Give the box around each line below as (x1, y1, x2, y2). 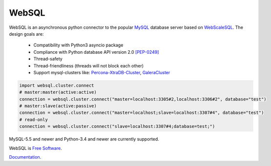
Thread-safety (33, 56, 63, 62)
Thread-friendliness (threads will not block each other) (33, 62, 144, 68)
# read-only (19, 117, 48, 122)
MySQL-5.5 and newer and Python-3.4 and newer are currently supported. (9, 136, 160, 142)
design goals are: (9, 31, 44, 37)
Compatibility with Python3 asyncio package (33, 42, 124, 48)
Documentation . (9, 154, 42, 160)
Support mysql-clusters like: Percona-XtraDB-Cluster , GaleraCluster (33, 69, 170, 75)
